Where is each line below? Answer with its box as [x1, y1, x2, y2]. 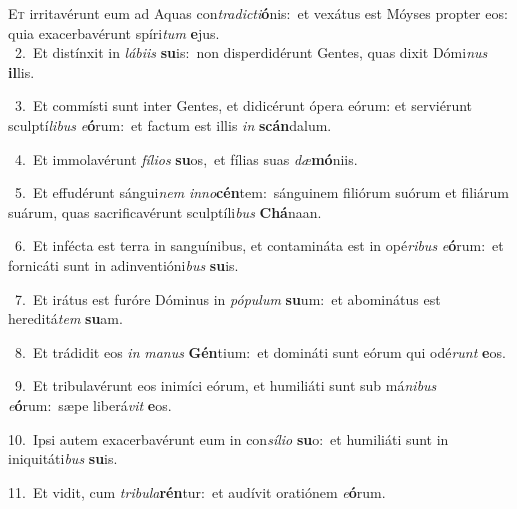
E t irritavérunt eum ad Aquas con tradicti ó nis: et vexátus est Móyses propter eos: [8, 3, 508, 23]
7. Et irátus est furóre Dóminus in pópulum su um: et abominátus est [14, 288, 441, 309]
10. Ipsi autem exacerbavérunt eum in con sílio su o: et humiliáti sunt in [8, 428, 449, 449]
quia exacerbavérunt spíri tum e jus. [8, 22, 220, 43]
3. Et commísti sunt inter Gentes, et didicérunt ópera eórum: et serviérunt [14, 95, 473, 116]
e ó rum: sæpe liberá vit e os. [8, 394, 172, 415]
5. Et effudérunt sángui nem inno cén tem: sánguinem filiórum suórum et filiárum [14, 182, 509, 203]
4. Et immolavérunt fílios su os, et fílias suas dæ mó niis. [14, 148, 358, 169]
